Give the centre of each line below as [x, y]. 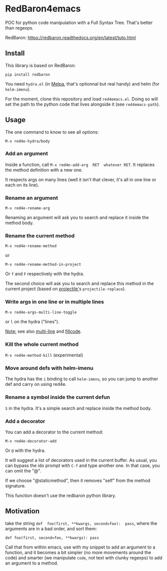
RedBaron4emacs [43, 9]
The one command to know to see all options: [52, 132]
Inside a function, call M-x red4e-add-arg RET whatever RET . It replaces [80, 164]
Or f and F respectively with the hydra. [45, 274]
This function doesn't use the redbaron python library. [61, 495]
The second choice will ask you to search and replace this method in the [80, 284]
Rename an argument [32, 198]
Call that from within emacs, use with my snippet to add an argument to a [80, 547]
